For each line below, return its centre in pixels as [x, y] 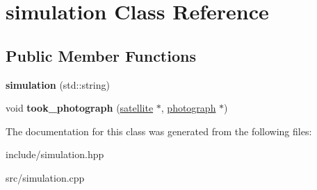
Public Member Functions [101, 55]
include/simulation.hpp [55, 154]
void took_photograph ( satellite [80, 108]
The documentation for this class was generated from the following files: [159, 131]
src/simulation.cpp [45, 177]
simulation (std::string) [58, 84]
